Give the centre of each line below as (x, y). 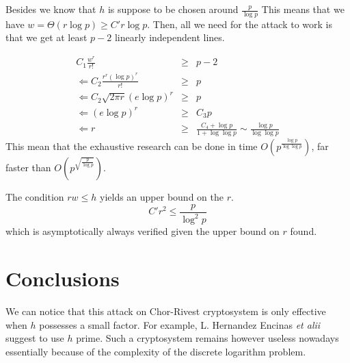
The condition (35, 197)
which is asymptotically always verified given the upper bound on (143, 231)
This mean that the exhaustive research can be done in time (132, 146)
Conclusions (63, 278)
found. (304, 231)
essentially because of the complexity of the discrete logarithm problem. (156, 351)
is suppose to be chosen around (173, 9)
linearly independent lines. (170, 37)
